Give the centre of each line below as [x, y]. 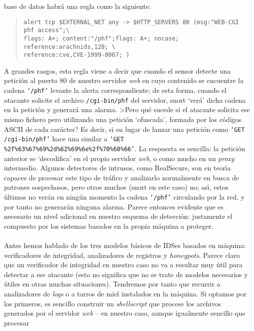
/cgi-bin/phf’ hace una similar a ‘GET [64, 139]
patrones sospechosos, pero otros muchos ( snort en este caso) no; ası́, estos [116, 187]
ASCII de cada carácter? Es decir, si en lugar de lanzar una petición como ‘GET [125, 129]
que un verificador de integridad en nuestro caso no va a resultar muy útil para [123, 265]
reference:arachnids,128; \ [69, 47]
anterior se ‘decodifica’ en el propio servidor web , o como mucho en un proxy [119, 158]
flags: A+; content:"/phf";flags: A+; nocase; [101, 38]
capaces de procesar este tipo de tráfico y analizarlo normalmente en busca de [122, 177]
